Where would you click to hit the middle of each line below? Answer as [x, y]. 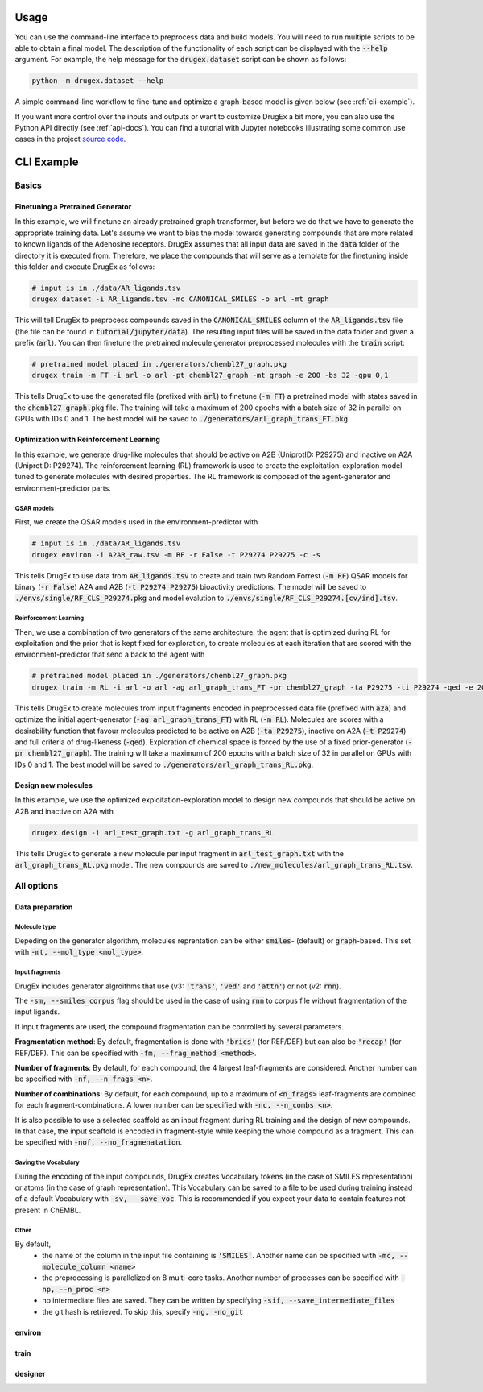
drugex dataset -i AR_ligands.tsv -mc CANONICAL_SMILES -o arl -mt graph [180, 299]
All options [37, 885]
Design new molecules [54, 785]
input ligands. [37, 1012]
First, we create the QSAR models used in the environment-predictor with [136, 522]
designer [30, 1373]
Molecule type [35, 927]
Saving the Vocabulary [47, 1163]
